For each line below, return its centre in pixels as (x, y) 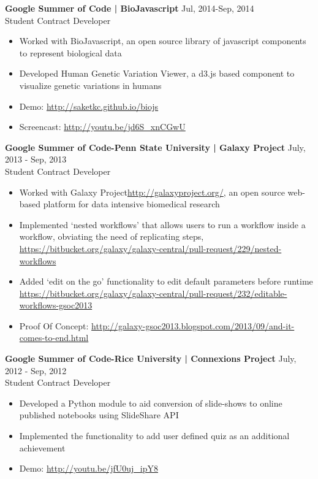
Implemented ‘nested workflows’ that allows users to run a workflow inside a (162, 224)
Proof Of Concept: (54, 325)
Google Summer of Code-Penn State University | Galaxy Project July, (155, 147)
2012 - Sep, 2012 (36, 370)
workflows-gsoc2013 (56, 305)
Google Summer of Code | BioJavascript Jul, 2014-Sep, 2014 (130, 8)
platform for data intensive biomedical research (131, 204)
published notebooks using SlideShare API (99, 415)
